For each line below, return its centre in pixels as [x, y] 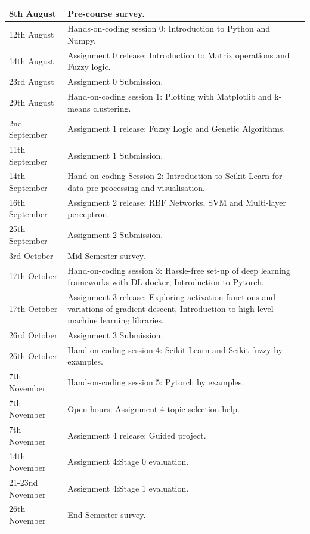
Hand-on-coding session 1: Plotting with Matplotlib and [170, 96]
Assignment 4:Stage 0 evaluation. [128, 462]
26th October [33, 355]
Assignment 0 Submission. [115, 81]
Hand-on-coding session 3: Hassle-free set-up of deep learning [179, 270]
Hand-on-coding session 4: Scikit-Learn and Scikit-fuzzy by [175, 349]
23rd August [32, 81]
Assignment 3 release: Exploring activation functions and [172, 296]
